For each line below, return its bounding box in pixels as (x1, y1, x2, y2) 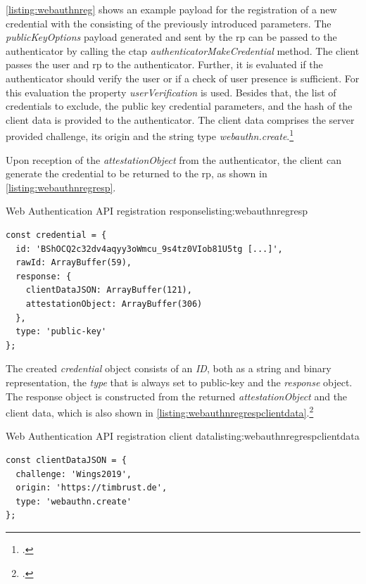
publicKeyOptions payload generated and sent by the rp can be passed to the (6, 30, 337, 44)
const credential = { (6, 229, 107, 240)
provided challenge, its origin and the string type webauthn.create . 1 (6, 127, 294, 143)
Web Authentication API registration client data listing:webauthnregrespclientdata (6, 429, 360, 443)
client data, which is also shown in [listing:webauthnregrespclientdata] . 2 (6, 403, 314, 419)
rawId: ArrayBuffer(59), (15, 258, 132, 268)
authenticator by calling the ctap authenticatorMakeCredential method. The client (6, 43, 360, 58)
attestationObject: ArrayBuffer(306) (25, 298, 203, 309)
